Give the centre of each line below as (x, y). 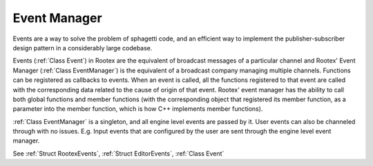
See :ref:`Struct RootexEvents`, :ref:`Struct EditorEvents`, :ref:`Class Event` (118, 153)
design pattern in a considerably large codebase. (83, 48)
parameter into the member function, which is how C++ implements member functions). (138, 109)
